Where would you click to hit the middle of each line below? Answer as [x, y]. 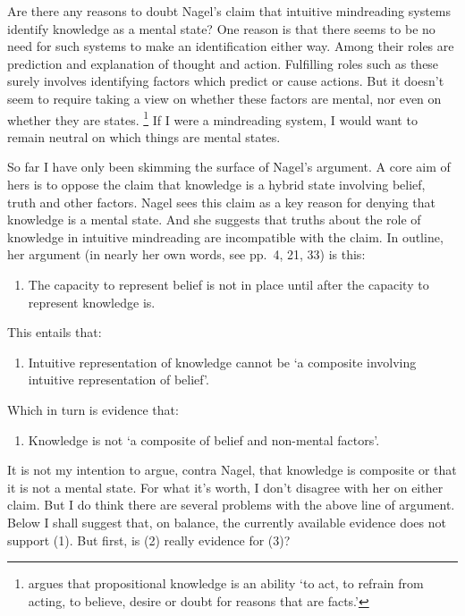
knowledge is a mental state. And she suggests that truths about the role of [214, 219]
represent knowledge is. [92, 302]
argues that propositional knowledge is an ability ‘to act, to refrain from [226, 583]
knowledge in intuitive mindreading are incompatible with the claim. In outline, [225, 236]
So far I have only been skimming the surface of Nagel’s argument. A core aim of [229, 167]
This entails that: [55, 332]
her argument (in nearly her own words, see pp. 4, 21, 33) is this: [186, 254]
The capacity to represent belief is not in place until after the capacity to [228, 284]
